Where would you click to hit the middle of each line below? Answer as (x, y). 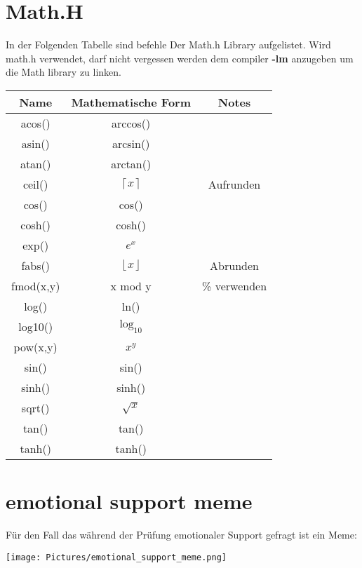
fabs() (35, 265)
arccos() (131, 123)
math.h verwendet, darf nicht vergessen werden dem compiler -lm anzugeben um (180, 58)
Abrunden (234, 265)
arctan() (131, 163)
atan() (35, 163)
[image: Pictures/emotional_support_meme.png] (116, 557)
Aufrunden (234, 184)
